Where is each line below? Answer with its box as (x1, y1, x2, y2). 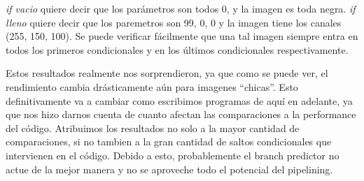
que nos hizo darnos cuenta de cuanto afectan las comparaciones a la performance (6, 107, 356, 122)
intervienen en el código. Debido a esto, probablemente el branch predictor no (6, 147, 339, 162)
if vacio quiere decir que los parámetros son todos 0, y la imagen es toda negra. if (6, 1, 356, 15)
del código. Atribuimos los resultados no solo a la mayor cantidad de (6, 120, 300, 135)
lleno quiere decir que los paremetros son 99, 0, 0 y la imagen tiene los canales (6, 15, 342, 29)
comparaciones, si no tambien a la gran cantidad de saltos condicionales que (6, 134, 332, 149)
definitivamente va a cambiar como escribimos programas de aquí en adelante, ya (6, 93, 353, 108)
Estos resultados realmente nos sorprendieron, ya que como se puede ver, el (6, 66, 328, 80)
